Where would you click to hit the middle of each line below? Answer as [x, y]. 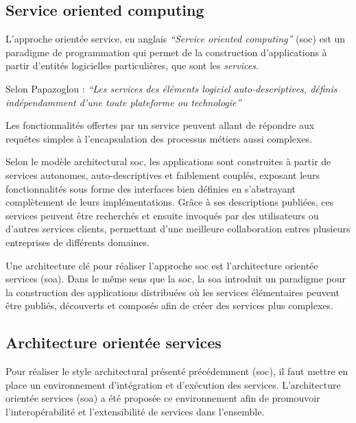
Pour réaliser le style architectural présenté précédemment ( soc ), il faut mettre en [177, 371]
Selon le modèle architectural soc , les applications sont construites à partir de [168, 161]
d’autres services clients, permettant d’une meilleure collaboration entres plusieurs [178, 229]
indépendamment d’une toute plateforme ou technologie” [123, 102]
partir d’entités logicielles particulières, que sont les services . [132, 65]
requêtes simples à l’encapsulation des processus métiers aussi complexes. [159, 138]
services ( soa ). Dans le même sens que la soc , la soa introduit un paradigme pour [176, 279]
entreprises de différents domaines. [78, 242]
